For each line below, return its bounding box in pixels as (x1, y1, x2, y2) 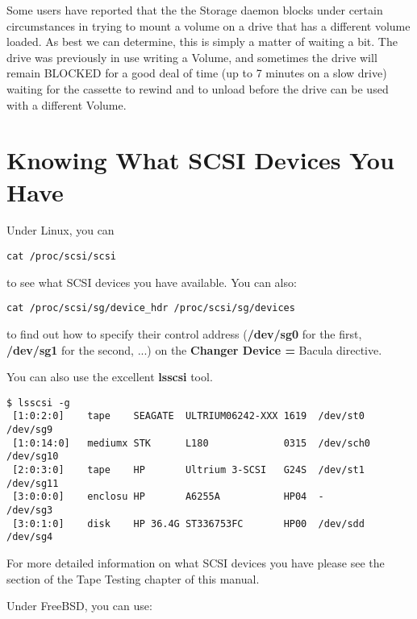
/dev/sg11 (6, 477, 59, 489)
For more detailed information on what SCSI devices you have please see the (6, 554, 385, 571)
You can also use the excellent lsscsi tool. (6, 368, 213, 385)
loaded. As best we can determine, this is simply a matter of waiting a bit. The (6, 33, 398, 50)
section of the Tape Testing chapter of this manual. (6, 570, 260, 587)
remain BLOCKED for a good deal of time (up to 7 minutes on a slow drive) (6, 64, 387, 81)
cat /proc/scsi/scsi (6, 251, 117, 263)
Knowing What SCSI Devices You (6, 143, 394, 177)
